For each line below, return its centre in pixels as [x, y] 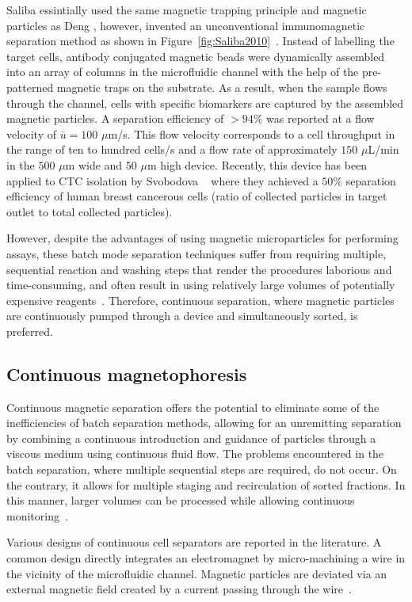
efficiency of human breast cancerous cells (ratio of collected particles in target [197, 196]
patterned [30, 87]
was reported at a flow [320, 118]
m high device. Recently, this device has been [257, 164]
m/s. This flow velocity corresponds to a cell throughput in [252, 133]
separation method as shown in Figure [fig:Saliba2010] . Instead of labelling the [200, 41]
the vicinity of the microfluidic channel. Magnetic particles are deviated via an [197, 573]
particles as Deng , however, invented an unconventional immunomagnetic [186, 25]
